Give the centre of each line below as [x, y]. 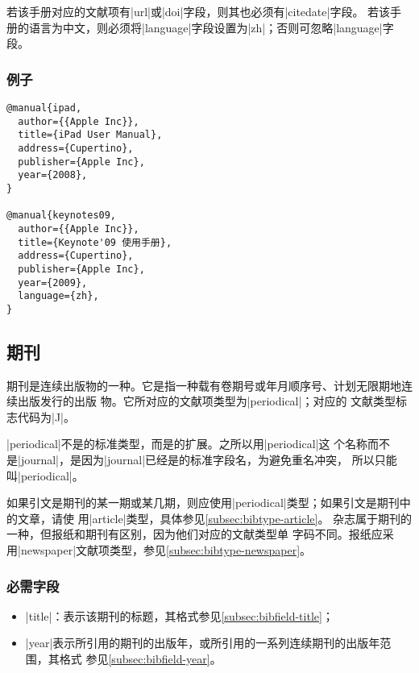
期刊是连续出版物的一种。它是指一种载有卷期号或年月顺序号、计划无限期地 [204, 385]
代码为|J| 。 [46, 416]
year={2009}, [53, 282]
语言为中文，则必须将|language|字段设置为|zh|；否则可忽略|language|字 [211, 27]
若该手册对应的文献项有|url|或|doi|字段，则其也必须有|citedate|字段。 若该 [199, 11]
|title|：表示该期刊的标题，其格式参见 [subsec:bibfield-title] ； [179, 615]
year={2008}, [53, 175]
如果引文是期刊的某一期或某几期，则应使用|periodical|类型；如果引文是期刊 [203, 503]
